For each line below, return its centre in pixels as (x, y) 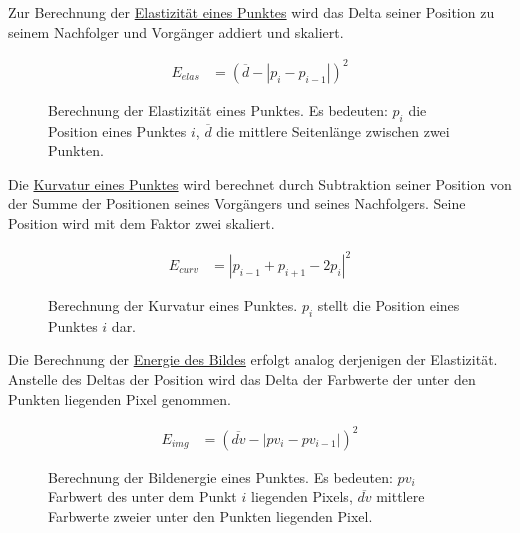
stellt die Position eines (388, 305)
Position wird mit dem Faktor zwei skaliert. (141, 222)
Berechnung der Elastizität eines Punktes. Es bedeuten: (218, 109)
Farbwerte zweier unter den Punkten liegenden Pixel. (210, 515)
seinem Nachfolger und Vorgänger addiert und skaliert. (176, 31)
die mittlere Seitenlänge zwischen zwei (333, 130)
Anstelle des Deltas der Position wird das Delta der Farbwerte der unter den (242, 379)
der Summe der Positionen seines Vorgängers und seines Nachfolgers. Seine (237, 203)
